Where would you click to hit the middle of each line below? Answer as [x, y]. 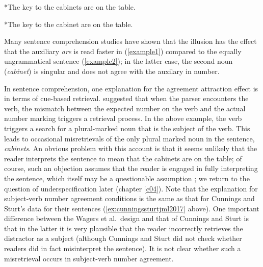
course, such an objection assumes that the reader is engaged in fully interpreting [131, 168]
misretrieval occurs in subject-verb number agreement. [89, 258]
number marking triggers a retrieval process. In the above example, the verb [123, 118]
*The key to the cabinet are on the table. [69, 24]
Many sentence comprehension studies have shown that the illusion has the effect [130, 41]
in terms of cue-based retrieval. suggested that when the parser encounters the [126, 98]
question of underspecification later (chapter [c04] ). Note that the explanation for [131, 188]
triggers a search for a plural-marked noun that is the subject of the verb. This [127, 128]
